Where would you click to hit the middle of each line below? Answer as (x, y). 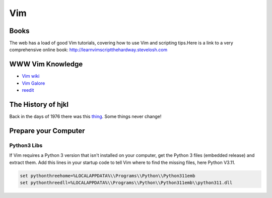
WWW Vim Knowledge (46, 64)
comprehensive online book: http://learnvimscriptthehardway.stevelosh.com (88, 50)
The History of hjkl (39, 105)
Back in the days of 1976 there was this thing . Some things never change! (85, 117)
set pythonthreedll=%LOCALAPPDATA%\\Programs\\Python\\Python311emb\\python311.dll (126, 182)
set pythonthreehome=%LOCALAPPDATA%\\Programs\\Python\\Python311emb (108, 176)
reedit (28, 90)
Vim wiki (31, 76)
